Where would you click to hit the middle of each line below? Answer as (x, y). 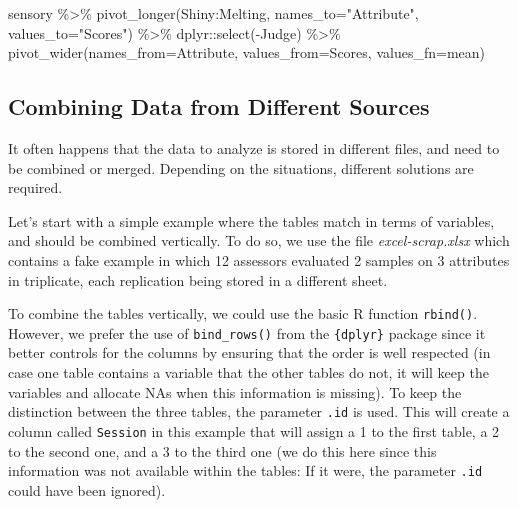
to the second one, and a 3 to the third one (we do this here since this (222, 450)
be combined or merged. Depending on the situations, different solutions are (241, 167)
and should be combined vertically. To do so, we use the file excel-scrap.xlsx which (259, 240)
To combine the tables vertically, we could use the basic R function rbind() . (243, 313)
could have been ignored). (87, 489)
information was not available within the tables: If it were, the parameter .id (245, 470)
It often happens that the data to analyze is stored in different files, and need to (254, 147)
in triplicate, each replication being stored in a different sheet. (198, 279)
